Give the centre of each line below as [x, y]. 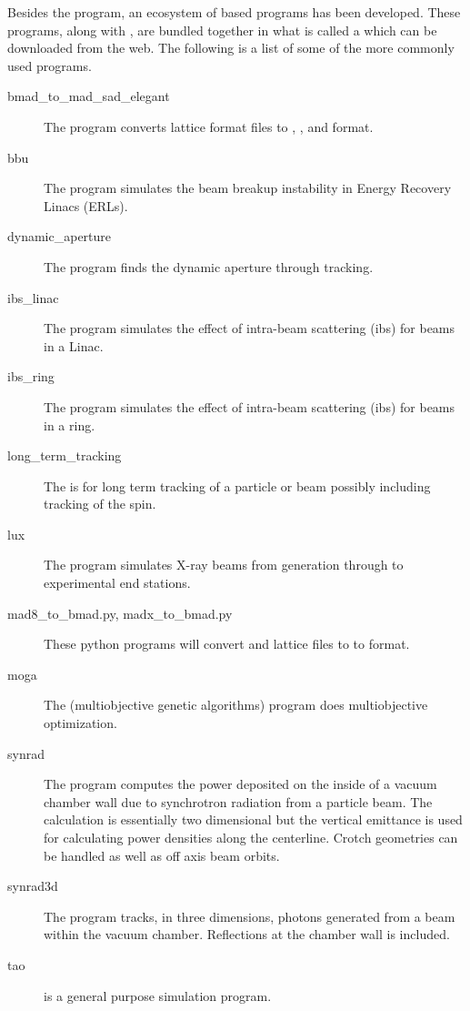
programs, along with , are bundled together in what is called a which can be [222, 30]
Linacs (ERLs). [86, 205]
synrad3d [33, 886]
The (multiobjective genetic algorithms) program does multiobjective [236, 705]
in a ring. [70, 425]
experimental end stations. [117, 583]
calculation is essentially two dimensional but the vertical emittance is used [253, 819]
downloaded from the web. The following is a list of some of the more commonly [231, 48]
